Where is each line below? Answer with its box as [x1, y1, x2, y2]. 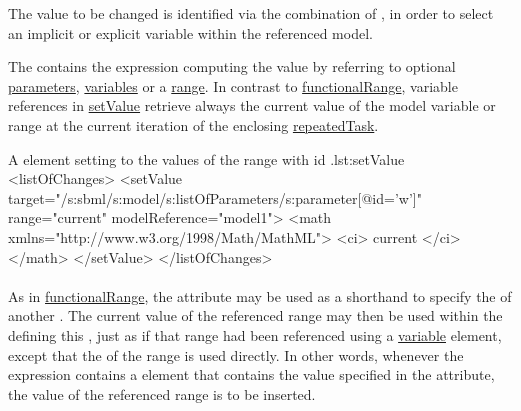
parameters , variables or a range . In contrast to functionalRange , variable [8, 75, 458, 96]
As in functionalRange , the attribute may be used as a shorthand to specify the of [8, 285, 512, 306]
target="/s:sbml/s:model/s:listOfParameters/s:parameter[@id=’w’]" [8, 187, 422, 208]
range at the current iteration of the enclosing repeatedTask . [8, 114, 379, 135]
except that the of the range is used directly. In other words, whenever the [8, 344, 464, 365]
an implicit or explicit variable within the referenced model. [8, 22, 373, 43]
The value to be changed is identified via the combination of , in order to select [8, 3, 494, 23]
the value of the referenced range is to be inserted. [8, 383, 316, 404]
